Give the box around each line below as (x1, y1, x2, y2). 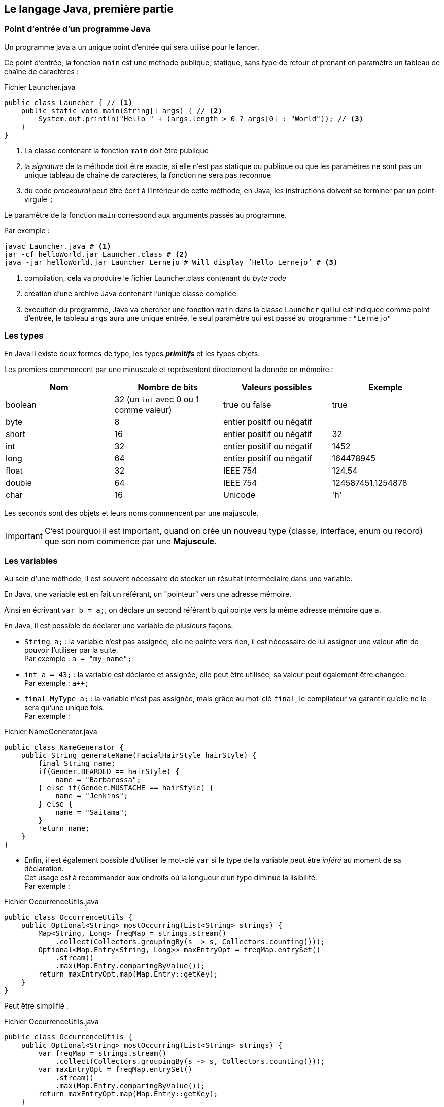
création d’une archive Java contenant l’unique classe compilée (24, 289, 236, 298)
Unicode (223, 489, 256, 500)
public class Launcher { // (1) (4, 98, 132, 107)
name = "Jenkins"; (55, 792, 128, 800)
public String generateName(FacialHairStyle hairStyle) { (21, 751, 257, 760)
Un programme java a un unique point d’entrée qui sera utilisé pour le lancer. (4, 42, 259, 51)
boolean (6, 399, 37, 410)
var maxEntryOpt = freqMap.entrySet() (38, 1065, 192, 1074)
